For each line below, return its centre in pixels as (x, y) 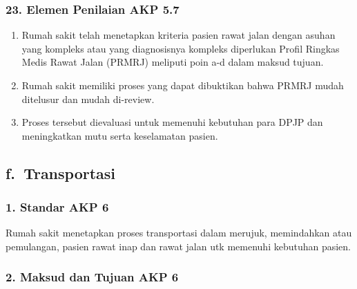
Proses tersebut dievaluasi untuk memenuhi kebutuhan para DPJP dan (172, 122)
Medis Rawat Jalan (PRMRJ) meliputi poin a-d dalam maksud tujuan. (173, 62)
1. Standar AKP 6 (57, 207)
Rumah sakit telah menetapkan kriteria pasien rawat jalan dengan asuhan (178, 35)
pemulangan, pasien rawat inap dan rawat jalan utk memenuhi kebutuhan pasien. (178, 246)
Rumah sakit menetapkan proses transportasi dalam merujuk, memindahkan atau (179, 233)
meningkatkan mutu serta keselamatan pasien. (120, 135)
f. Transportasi (61, 173)
